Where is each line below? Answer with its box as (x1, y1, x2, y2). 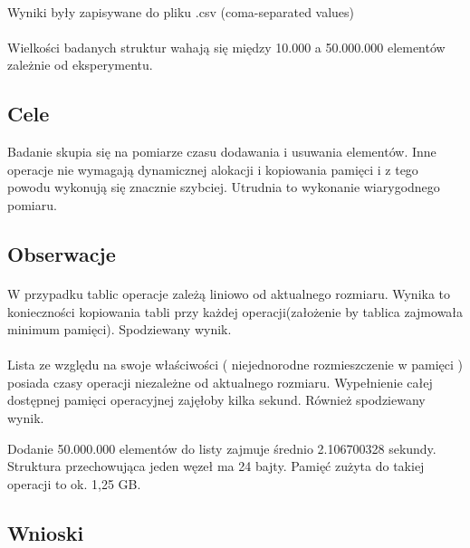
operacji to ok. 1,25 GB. (7, 474, 141, 493)
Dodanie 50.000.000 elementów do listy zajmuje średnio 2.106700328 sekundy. (7, 438, 436, 457)
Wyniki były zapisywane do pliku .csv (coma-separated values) (7, 2, 355, 21)
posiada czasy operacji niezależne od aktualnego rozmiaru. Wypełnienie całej (7, 372, 433, 391)
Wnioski (7, 518, 84, 546)
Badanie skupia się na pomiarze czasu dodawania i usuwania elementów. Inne (7, 142, 436, 161)
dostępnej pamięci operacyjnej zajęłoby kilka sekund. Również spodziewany (7, 390, 426, 409)
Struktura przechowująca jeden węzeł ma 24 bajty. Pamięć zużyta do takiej (7, 457, 425, 476)
